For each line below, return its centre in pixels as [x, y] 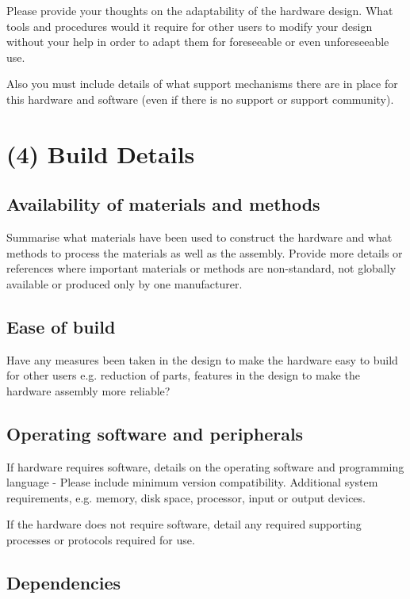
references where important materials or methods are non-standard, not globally [201, 268]
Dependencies [64, 583]
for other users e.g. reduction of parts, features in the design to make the [183, 375]
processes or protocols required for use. [101, 540]
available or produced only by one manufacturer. [125, 283]
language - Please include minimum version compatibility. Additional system [192, 482]
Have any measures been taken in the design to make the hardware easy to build [202, 359]
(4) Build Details [101, 153]
